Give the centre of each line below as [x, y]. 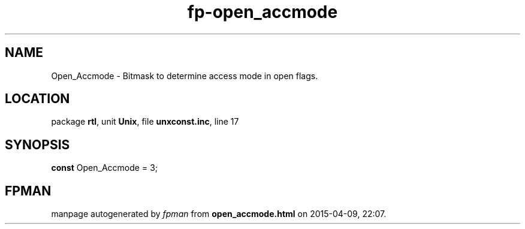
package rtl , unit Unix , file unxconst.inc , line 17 [145, 122]
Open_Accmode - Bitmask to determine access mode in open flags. [185, 76]
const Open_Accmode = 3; [104, 168]
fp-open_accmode [262, 12]
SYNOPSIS [37, 144]
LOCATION [37, 99]
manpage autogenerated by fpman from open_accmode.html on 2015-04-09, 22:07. [219, 214]
